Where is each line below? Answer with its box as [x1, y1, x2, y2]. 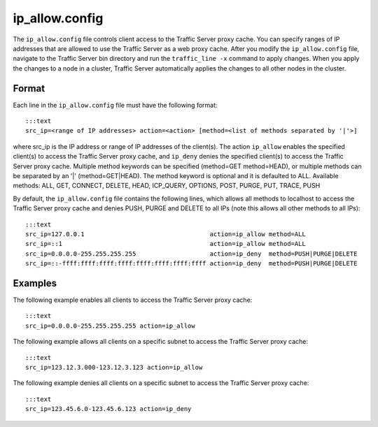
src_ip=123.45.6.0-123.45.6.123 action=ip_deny [25, 405, 192, 413]
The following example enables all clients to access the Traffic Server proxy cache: [13, 296, 253, 304]
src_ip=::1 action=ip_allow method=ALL [25, 240, 306, 248]
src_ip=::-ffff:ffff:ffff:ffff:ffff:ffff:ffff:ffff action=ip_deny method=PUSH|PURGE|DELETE [25, 259, 358, 268]
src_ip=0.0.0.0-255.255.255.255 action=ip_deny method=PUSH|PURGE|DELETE [25, 249, 358, 258]
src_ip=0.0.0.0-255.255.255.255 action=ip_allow [25, 321, 195, 330]
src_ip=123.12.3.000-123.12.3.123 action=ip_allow [25, 363, 203, 371]
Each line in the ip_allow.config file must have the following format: [13, 101, 218, 109]
